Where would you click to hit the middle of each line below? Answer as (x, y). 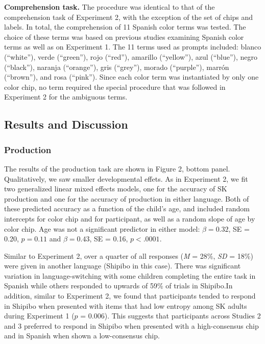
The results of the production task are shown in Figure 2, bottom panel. (117, 168)
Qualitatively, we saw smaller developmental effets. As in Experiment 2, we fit (126, 178)
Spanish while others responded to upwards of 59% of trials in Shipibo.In (118, 286)
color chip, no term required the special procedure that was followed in (115, 87)
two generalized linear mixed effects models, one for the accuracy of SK (116, 189)
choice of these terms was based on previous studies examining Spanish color (124, 36)
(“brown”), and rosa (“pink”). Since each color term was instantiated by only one (131, 77)
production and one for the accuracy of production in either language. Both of (127, 198)
